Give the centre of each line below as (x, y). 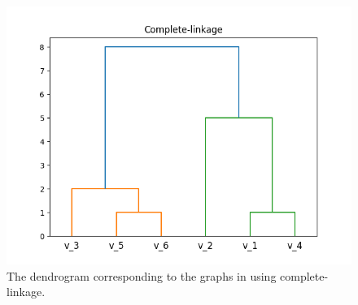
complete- (304, 275)
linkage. (26, 292)
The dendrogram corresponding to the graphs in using (142, 275)
